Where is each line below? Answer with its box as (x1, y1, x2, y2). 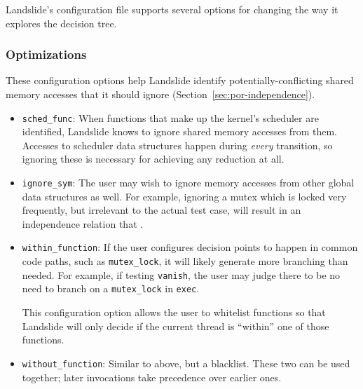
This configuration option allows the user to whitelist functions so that (22, 305, 326, 320)
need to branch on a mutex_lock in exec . (22, 281, 200, 296)
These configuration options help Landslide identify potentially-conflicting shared (6, 73, 354, 88)
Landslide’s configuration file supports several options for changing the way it (6, 2, 338, 16)
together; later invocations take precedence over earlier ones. (22, 369, 282, 384)
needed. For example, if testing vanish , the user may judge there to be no (22, 267, 341, 282)
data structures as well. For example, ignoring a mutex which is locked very (22, 189, 347, 203)
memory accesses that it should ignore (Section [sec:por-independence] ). (6, 87, 315, 101)
